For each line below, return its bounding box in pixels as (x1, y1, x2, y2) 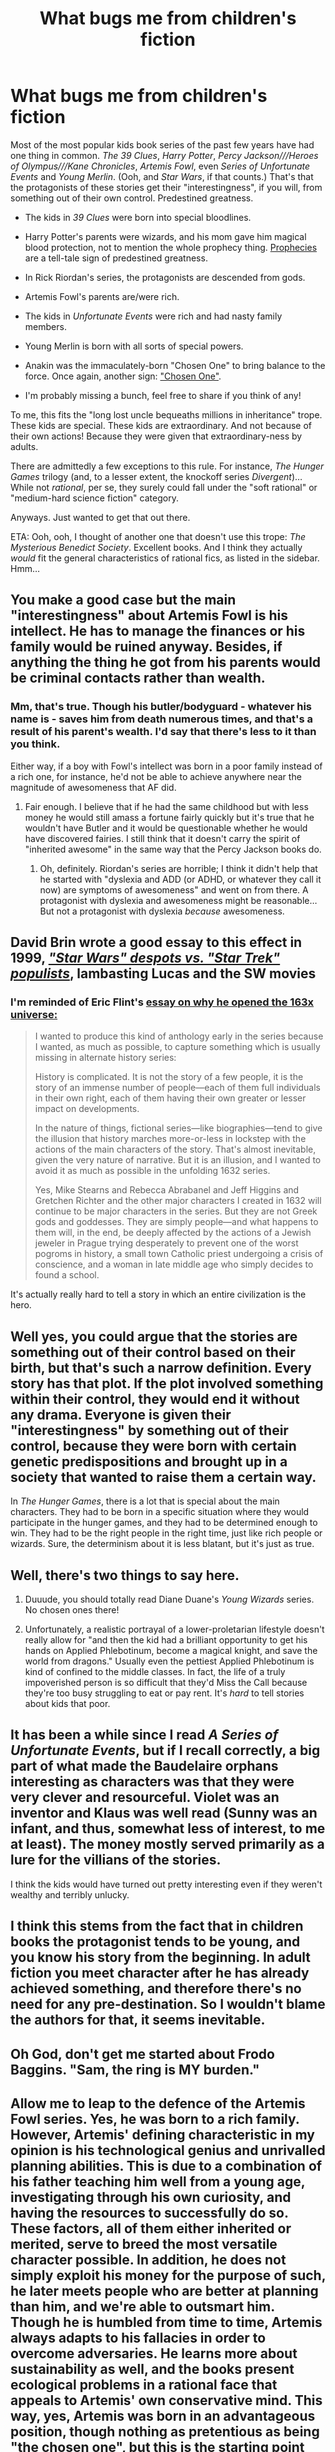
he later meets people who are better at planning (10, 2282, 319, 2299)
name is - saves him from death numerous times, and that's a (10, 712, 313, 726)
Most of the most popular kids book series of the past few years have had (10, 138, 315, 151)
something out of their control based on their (10, 1343, 296, 1361)
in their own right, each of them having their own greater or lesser (34, 1092, 307, 1104)
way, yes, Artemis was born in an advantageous (10, 2407, 316, 2424)
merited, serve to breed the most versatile (10, 2235, 278, 2252)
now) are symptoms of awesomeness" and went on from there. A (39, 883, 309, 896)
